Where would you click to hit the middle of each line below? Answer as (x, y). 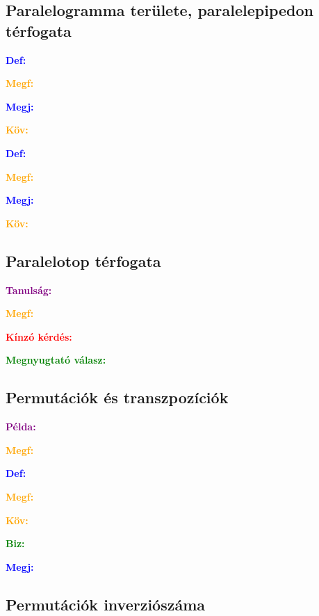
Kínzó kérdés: (39, 336)
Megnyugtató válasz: (56, 360)
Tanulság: (29, 290)
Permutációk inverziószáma (106, 604)
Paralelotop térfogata (83, 260)
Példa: (21, 427)
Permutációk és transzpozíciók (117, 397)
